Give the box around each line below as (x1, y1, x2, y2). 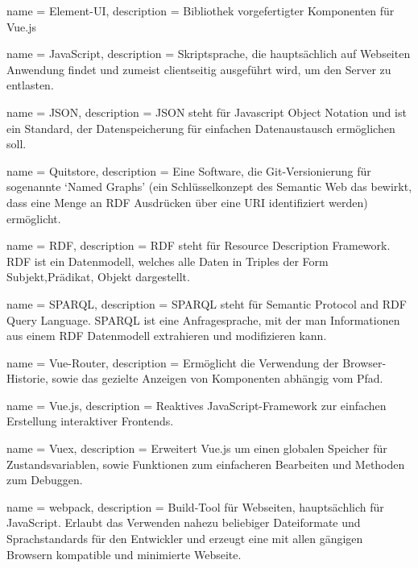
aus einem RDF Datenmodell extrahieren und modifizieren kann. (6, 327, 327, 344)
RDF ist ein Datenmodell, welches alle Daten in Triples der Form (6, 252, 329, 269)
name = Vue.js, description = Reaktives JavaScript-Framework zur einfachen (6, 396, 387, 413)
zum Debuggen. (6, 471, 83, 488)
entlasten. (6, 77, 54, 93)
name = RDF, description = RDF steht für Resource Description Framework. (6, 237, 391, 254)
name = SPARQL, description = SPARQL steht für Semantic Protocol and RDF (6, 295, 407, 312)
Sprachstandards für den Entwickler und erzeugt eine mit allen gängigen (6, 530, 363, 547)
